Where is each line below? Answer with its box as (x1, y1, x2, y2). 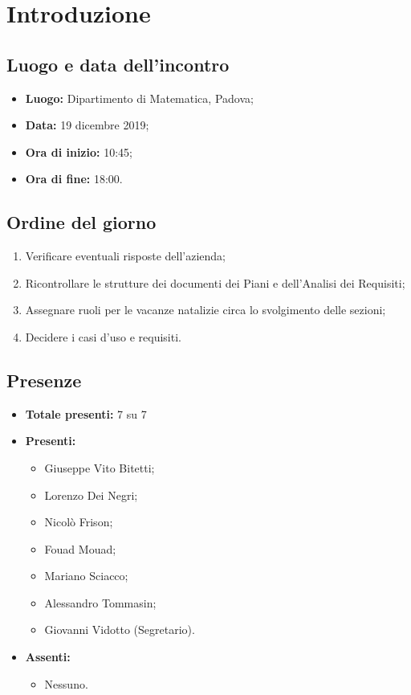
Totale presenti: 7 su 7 (25, 405, 147, 422)
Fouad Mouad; (44, 540, 116, 557)
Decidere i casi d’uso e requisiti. (25, 328, 181, 345)
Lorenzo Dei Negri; (44, 486, 138, 503)
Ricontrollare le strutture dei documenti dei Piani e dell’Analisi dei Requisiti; (25, 274, 405, 291)
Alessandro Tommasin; (44, 594, 157, 611)
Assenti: (25, 648, 71, 665)
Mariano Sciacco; (44, 567, 128, 584)
